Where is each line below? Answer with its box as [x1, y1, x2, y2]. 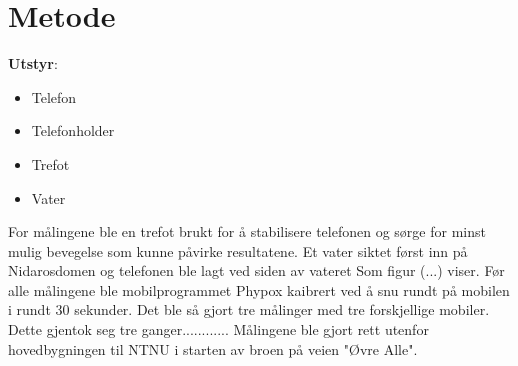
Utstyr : [8, 53, 58, 74]
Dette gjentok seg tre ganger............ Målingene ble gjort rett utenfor [8, 319, 429, 340]
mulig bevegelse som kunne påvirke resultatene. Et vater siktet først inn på [8, 240, 468, 261]
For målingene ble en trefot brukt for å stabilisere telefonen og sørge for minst [8, 221, 486, 242]
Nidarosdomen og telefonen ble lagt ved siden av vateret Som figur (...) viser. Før [8, 260, 505, 281]
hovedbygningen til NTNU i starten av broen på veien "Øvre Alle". [8, 338, 418, 359]
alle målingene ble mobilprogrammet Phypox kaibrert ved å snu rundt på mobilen [8, 279, 510, 300]
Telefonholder [31, 120, 115, 141]
